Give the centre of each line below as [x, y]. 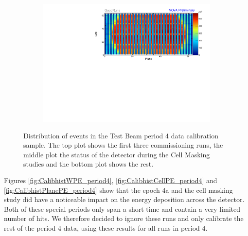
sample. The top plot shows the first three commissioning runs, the [123, 145]
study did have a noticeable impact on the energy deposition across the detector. [124, 199]
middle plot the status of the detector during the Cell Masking [117, 154]
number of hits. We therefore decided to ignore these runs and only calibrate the [124, 218]
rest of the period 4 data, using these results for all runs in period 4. [106, 228]
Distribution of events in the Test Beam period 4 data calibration [121, 135]
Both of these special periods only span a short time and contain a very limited [122, 209]
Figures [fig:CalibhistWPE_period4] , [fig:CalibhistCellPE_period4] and [111, 180]
